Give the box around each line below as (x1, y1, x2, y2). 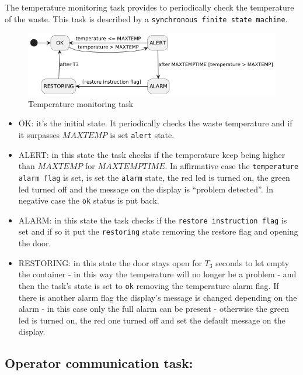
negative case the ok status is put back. (18, 194, 159, 207)
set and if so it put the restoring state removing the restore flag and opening (18, 225, 298, 238)
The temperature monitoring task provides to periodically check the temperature (5, 1, 294, 13)
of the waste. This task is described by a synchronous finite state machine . (5, 12, 288, 25)
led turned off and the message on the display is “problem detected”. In (18, 183, 274, 195)
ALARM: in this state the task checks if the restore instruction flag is (18, 214, 287, 226)
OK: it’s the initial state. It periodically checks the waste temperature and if (18, 117, 292, 129)
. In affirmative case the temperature (165, 160, 299, 172)
